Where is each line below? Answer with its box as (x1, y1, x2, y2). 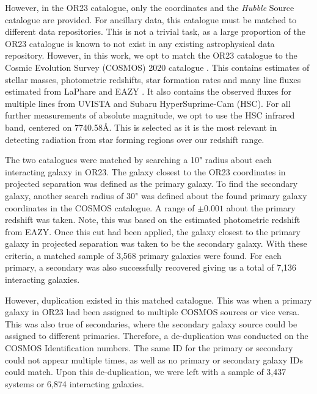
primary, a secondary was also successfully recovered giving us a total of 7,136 (5, 261, 297, 274)
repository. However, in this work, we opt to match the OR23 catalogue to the (5, 49, 297, 62)
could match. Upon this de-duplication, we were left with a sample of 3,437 (5, 365, 286, 378)
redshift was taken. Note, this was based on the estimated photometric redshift (5, 213, 301, 226)
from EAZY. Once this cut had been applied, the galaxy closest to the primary (5, 225, 301, 238)
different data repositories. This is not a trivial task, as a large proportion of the (5, 25, 305, 38)
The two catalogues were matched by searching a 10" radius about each (5, 153, 272, 166)
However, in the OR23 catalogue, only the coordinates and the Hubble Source (5, 1, 294, 13)
